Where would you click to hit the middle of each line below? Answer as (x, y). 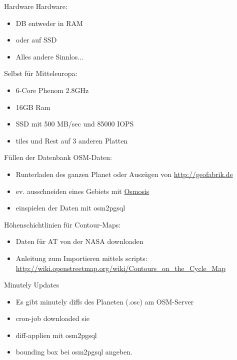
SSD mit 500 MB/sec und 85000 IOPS (75, 124)
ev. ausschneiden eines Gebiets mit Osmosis (82, 191)
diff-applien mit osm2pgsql (56, 335)
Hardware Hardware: (36, 6)
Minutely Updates (32, 285)
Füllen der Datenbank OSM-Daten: (58, 157)
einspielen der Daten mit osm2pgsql (70, 208)
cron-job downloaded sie (52, 318)
